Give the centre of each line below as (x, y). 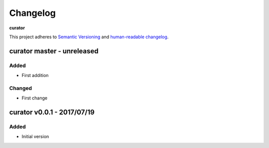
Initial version (35, 137)
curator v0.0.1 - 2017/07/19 (52, 112)
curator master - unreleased (54, 51)
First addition (35, 75)
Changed (21, 88)
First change (34, 98)
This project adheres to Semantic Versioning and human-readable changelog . (89, 37)
